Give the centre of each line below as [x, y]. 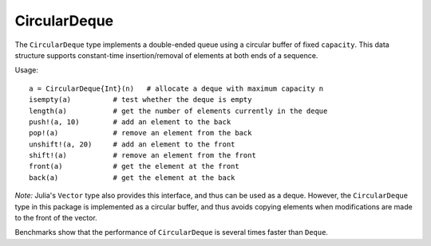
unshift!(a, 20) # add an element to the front [132, 144]
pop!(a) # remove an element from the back [140, 133]
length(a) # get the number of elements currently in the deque [178, 111]
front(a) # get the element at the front [134, 166]
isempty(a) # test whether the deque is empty [140, 100]
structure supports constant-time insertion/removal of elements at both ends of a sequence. [166, 55]
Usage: [27, 70]
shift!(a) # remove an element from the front [143, 156]
